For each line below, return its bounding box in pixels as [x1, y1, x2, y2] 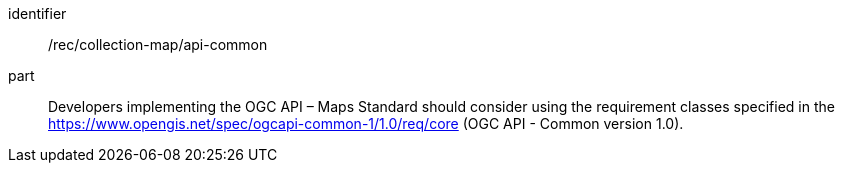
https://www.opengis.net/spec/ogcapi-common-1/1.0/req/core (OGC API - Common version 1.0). [48, 115, 684, 132]
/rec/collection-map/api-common [48, 36, 268, 53]
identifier [8, 5, 67, 22]
